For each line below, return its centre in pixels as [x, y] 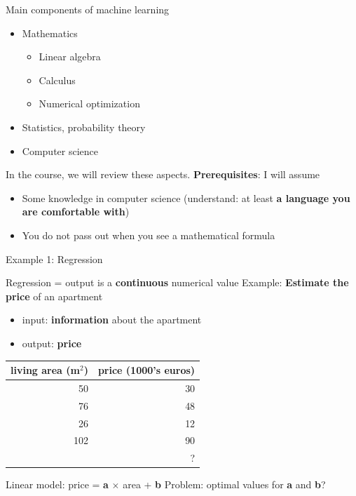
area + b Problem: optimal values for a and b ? [224, 484]
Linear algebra [70, 56]
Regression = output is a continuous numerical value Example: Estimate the [177, 282]
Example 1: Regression [54, 259]
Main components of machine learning [88, 9]
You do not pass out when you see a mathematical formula [149, 235]
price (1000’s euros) [146, 370]
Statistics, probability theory [84, 127]
